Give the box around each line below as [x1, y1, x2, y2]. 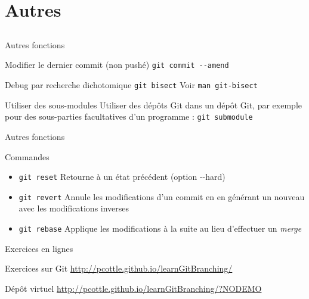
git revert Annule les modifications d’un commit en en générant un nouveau [18, 190, 305, 203]
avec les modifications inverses [18, 202, 129, 214]
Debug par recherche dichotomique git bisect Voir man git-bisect [5, 79, 258, 91]
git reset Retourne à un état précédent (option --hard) [18, 170, 225, 183]
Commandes [5, 150, 50, 163]
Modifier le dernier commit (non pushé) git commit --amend [5, 58, 229, 71]
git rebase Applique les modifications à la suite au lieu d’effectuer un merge [18, 222, 302, 235]
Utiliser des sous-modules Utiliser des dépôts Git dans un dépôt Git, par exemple [5, 98, 302, 111]
